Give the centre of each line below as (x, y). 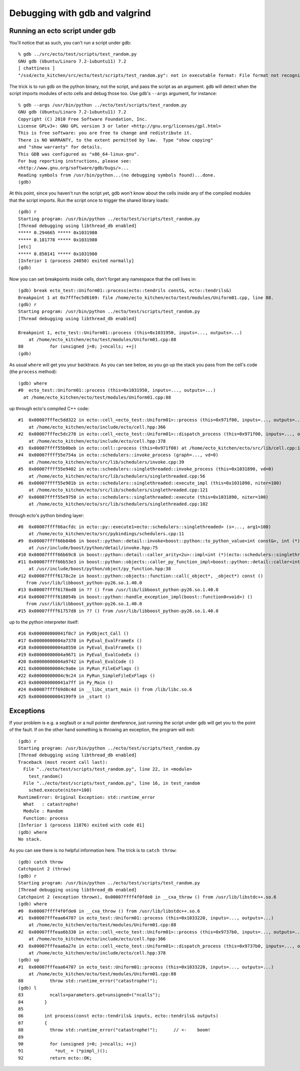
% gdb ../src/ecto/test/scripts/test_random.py (77, 54)
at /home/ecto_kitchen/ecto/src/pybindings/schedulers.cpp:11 (106, 534)
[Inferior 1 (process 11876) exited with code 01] (81, 825)
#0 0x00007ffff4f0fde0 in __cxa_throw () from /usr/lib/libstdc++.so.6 (109, 911)
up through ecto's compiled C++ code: (49, 409)
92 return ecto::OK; (55, 1058)
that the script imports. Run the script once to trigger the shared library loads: (89, 200)
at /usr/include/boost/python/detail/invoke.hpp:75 (93, 548)
